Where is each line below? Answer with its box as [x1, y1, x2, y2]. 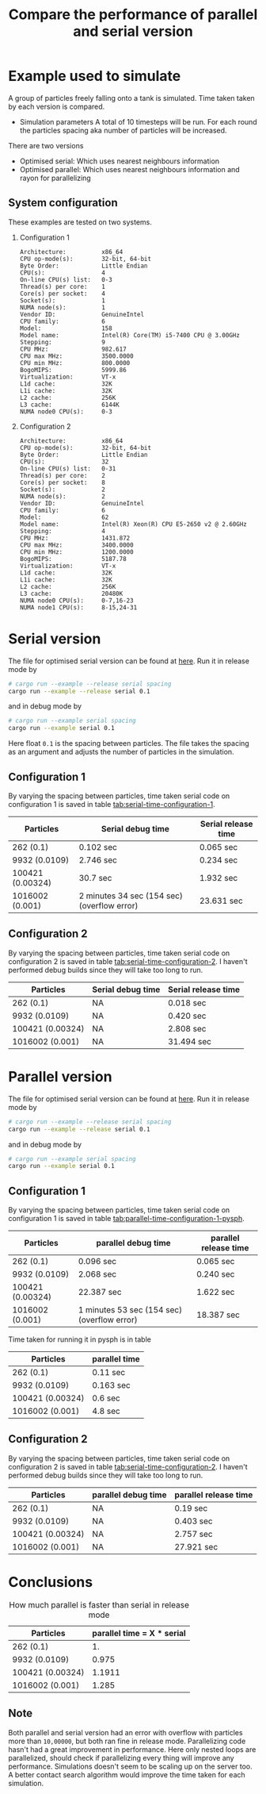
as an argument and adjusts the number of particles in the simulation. [8, 747, 235, 757]
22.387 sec [78, 1287, 122, 1298]
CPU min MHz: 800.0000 [19, 359, 131, 367]
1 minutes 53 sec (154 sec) [78, 1304, 183, 1316]
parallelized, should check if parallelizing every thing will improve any [8, 1753, 235, 1762]
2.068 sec [78, 1269, 117, 1280]
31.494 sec [167, 1035, 212, 1047]
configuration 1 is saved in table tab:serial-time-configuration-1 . [8, 800, 215, 809]
